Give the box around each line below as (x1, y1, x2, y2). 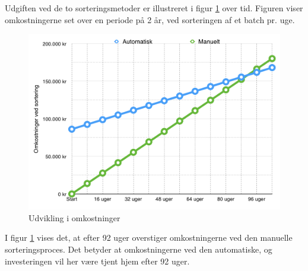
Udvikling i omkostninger (28, 211, 120, 224)
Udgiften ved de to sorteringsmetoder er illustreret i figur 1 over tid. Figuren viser (5, 2, 303, 14)
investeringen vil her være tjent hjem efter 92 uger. (5, 254, 190, 267)
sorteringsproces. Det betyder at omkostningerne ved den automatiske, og (5, 243, 272, 255)
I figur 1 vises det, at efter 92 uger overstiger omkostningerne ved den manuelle (5, 231, 293, 244)
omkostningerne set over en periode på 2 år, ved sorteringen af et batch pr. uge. (5, 13, 295, 25)
